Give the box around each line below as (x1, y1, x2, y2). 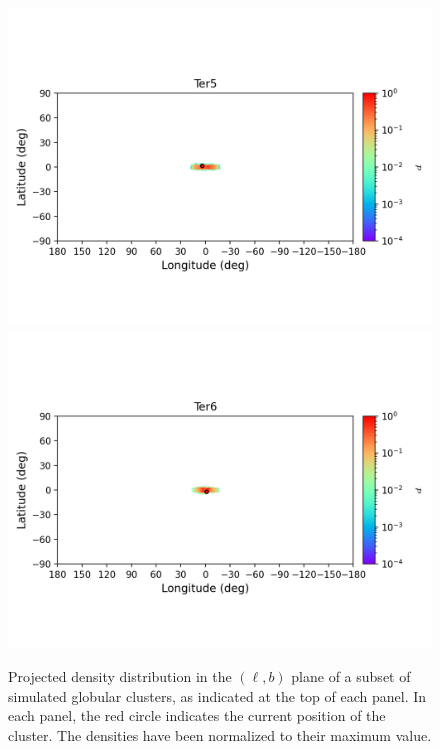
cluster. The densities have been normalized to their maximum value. (8, 724, 432, 745)
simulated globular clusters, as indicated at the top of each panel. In (8, 685, 427, 706)
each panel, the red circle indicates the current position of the (8, 705, 386, 726)
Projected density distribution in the (8, 666, 232, 687)
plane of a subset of (291, 666, 411, 687)
